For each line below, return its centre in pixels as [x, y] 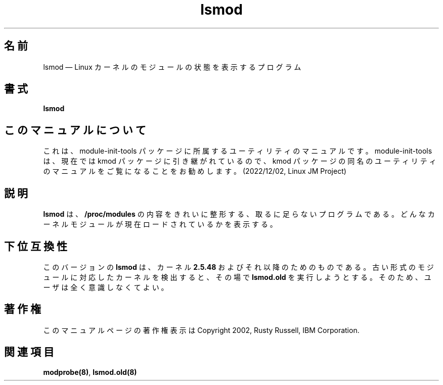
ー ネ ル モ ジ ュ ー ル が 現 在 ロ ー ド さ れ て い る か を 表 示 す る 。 [160, 224]
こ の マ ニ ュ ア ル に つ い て [75, 130]
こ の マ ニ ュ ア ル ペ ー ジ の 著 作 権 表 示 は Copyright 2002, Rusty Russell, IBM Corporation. [201, 330]
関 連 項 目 [29, 352]
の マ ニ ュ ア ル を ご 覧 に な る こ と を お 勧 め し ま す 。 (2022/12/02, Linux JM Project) [195, 171]
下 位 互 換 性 [36, 246]
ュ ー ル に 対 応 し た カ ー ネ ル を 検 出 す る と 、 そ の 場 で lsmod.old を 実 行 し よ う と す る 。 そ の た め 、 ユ [237, 277]
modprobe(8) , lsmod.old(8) [90, 372]
